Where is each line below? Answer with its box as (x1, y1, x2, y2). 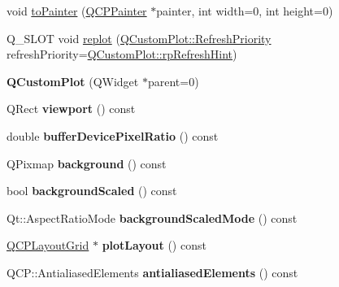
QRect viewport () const (7, 100, 136, 117)
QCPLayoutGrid (7, 237, 89, 254)
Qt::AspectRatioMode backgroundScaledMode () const (7, 209, 298, 226)
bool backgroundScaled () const (7, 182, 177, 199)
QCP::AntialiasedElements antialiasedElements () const (7, 263, 298, 280)
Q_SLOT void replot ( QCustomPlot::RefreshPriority (7, 29, 272, 46)
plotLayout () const (102, 237, 206, 254)
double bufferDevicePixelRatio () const (7, 127, 219, 144)
